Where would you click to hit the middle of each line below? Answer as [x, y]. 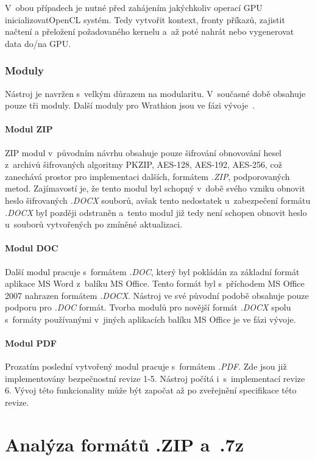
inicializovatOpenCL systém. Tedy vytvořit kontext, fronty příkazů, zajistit [145, 19]
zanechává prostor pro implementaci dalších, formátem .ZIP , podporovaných [147, 176]
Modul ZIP [29, 129]
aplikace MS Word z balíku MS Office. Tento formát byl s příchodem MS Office [155, 283]
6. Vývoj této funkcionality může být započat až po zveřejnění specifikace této [151, 390]
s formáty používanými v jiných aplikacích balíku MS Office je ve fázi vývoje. [150, 319]
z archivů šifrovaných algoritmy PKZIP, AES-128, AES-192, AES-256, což [144, 164]
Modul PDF [31, 343]
